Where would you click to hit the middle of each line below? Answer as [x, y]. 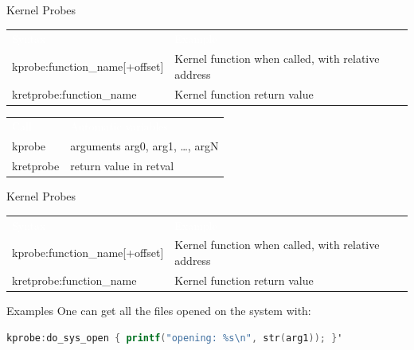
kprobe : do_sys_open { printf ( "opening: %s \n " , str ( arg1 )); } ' [175, 338]
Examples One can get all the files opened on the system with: [159, 310]
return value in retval [122, 166]
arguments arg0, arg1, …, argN [145, 146]
